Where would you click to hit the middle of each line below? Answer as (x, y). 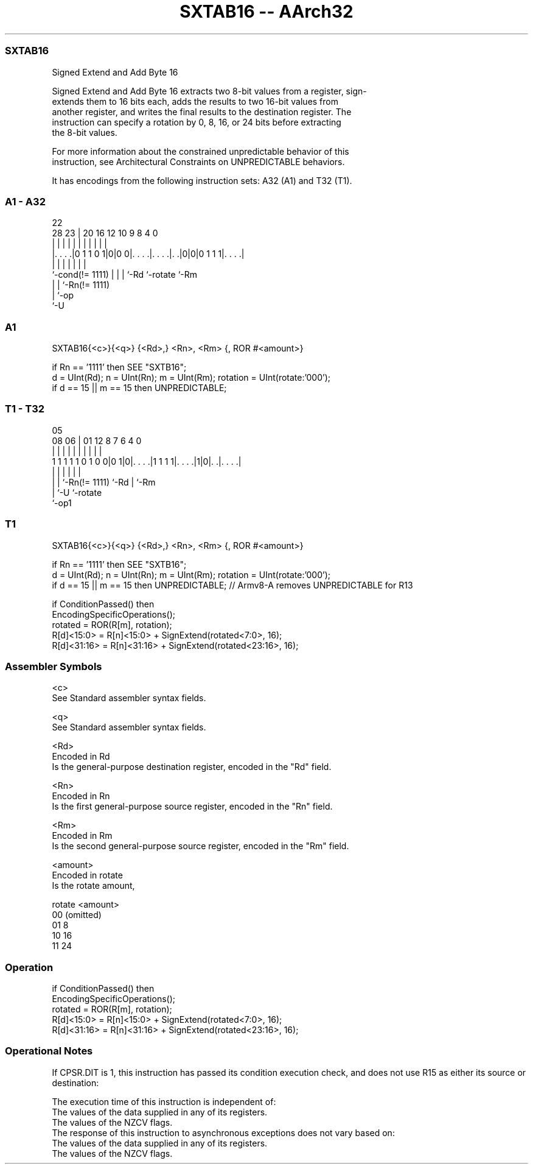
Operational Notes (49, 1051)
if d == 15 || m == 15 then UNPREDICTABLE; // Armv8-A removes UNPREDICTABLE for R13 (232, 585)
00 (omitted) (77, 915)
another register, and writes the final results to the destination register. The (202, 111)
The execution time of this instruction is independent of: (164, 1101)
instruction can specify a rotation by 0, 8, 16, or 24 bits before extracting (197, 122)
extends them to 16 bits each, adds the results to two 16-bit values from (195, 101)
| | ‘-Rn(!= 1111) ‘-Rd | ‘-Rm (104, 482)
